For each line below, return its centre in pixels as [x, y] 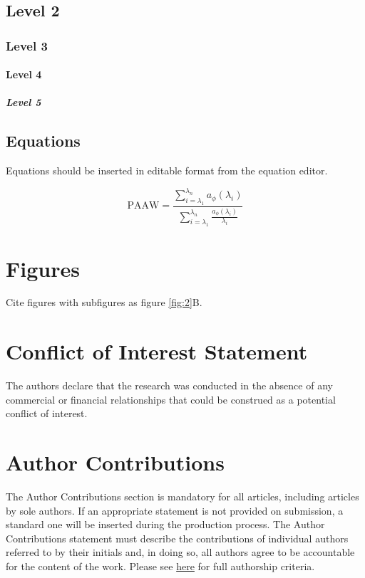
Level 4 [24, 74]
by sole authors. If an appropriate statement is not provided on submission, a [175, 510]
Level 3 [27, 45]
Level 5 [24, 102]
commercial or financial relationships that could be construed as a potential [171, 399]
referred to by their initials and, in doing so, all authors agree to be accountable [180, 552]
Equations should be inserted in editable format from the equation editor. [167, 170]
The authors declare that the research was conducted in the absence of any [169, 385]
